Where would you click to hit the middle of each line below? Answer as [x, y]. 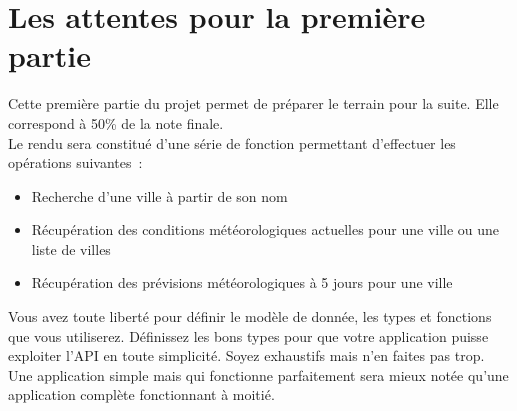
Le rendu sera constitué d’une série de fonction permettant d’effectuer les [232, 142]
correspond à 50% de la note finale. [116, 122]
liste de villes [71, 248]
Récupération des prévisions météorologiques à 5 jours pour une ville [242, 282]
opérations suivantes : [75, 162]
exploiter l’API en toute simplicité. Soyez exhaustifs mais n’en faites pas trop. [246, 355]
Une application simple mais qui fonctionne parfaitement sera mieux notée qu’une [258, 374]
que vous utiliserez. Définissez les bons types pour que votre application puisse [248, 335]
